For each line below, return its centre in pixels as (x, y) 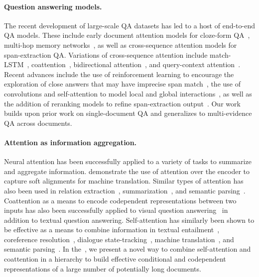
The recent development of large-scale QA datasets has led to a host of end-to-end (129, 25)
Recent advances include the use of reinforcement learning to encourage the (119, 74)
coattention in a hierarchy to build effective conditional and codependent (115, 259)
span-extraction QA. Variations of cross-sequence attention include (106, 54)
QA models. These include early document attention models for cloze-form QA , (127, 35)
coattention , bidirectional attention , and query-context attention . (136, 64)
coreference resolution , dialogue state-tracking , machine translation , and (119, 239)
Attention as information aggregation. (70, 142)
